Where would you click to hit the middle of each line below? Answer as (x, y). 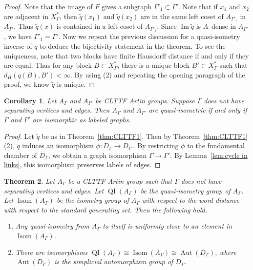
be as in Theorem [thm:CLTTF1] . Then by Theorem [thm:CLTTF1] (145, 136)
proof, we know (27, 84)
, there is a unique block (154, 65)
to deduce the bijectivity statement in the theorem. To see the (133, 46)
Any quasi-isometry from (52, 226)
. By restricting (156, 145)
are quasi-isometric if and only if (198, 110)
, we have (18, 36)
